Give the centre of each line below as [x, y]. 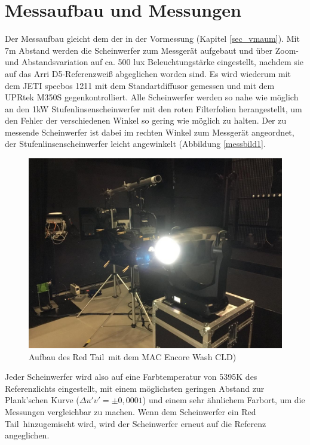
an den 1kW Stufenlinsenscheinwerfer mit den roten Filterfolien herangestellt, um [154, 108]
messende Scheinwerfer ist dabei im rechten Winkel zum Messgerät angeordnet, [150, 132]
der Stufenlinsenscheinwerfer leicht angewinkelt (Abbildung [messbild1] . [135, 144]
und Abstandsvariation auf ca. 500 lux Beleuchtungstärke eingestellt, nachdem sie [154, 62]
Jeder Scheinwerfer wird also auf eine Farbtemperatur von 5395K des [131, 377]
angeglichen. [27, 435]
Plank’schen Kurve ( [42, 400]
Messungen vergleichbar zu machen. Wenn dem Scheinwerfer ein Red [131, 412]
